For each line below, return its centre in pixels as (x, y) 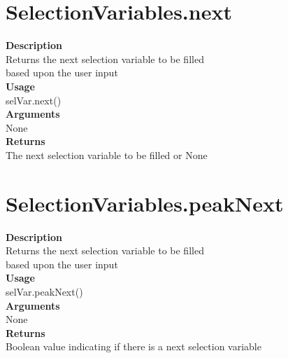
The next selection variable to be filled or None (107, 154)
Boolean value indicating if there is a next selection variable (134, 346)
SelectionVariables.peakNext (145, 203)
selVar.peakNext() (44, 291)
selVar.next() (34, 100)
